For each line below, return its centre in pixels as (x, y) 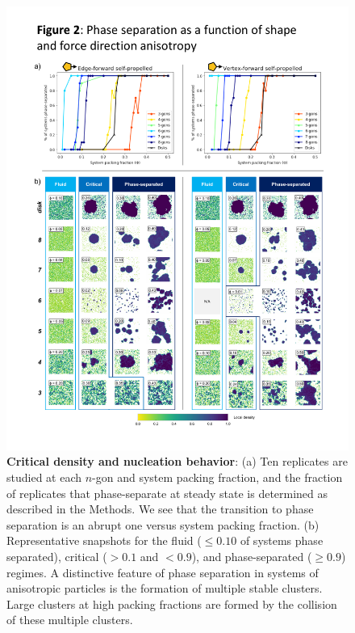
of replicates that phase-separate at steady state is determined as (167, 493)
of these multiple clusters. (70, 620)
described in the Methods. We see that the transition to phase (160, 509)
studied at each (44, 477)
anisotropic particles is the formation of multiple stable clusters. (165, 588)
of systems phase (282, 540)
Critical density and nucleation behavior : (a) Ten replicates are (177, 461)
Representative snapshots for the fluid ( (104, 540)
